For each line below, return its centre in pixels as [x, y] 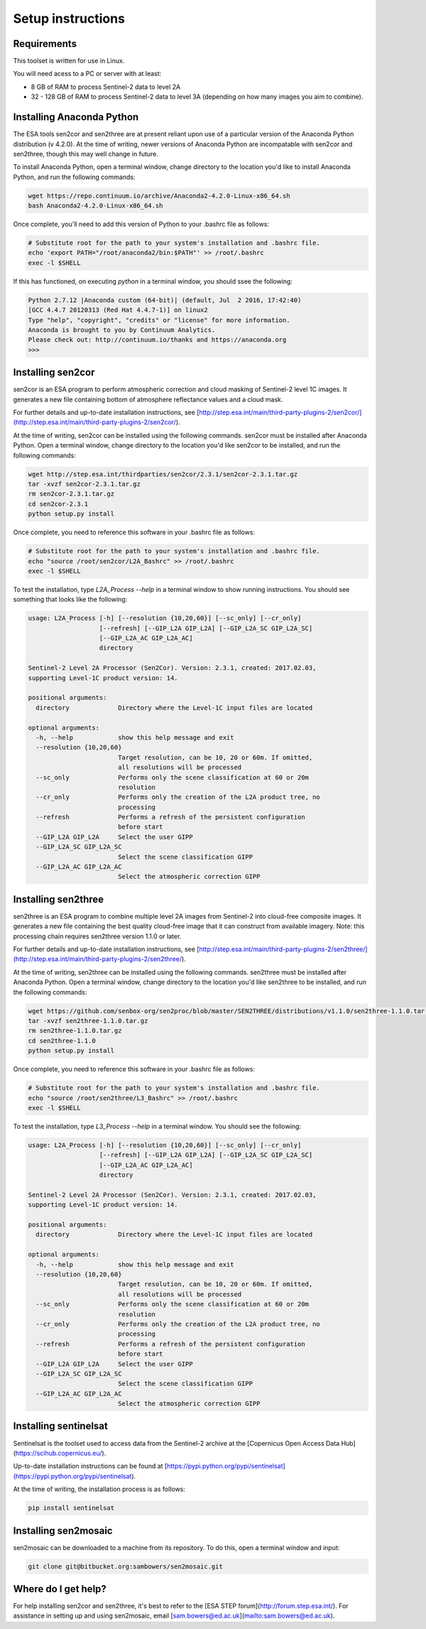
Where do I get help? [60, 1589]
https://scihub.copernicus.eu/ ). [61, 1453]
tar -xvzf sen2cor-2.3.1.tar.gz [84, 484]
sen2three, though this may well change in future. [86, 153]
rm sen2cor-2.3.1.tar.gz [71, 494]
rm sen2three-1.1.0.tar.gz [75, 1031]
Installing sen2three [59, 899]
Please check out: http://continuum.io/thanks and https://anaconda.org [157, 340]
